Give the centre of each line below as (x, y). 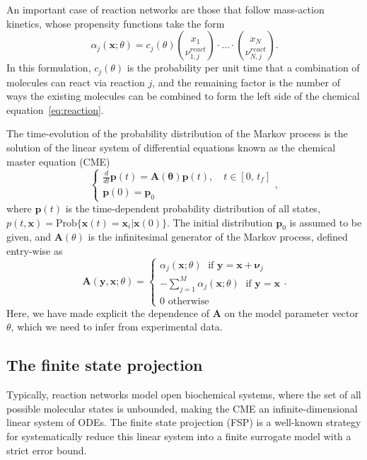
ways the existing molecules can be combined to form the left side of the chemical (183, 96)
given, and (29, 237)
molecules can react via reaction (76, 82)
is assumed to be (326, 222)
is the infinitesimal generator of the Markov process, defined (218, 237)
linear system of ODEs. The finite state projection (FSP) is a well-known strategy (184, 422)
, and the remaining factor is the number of (246, 82)
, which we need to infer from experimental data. (117, 327)
